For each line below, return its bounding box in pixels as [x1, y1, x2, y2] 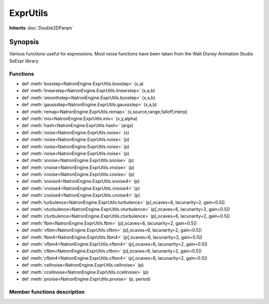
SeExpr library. [9, 58, 40, 64]
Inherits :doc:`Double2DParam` [9, 25, 74, 31]
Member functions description [9, 288, 85, 295]
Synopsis [9, 38, 39, 46]
